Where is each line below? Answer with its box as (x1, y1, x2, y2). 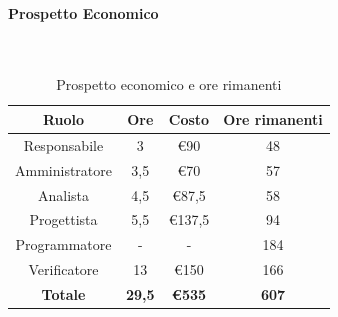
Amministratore (15, 159, 112, 180)
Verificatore (28, 259, 99, 280)
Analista (37, 184, 90, 205)
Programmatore (15, 234, 112, 255)
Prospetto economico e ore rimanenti (56, 74, 282, 95)
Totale (41, 283, 86, 304)
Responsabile (23, 134, 104, 155)
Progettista (29, 209, 98, 230)
